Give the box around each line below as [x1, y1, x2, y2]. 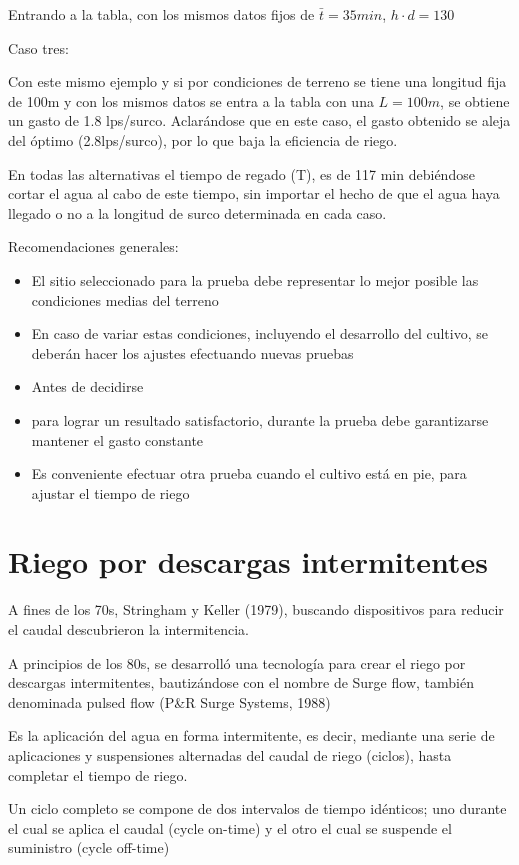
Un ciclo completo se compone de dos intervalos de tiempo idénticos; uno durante [8, 798, 507, 819]
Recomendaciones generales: [8, 236, 179, 257]
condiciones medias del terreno [31, 289, 219, 310]
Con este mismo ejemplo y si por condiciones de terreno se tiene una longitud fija [8, 71, 507, 92]
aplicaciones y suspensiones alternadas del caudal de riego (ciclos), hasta [8, 744, 452, 765]
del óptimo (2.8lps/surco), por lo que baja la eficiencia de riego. [8, 129, 398, 150]
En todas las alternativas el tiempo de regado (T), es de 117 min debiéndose [8, 163, 475, 184]
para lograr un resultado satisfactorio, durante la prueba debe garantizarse [31, 409, 489, 430]
